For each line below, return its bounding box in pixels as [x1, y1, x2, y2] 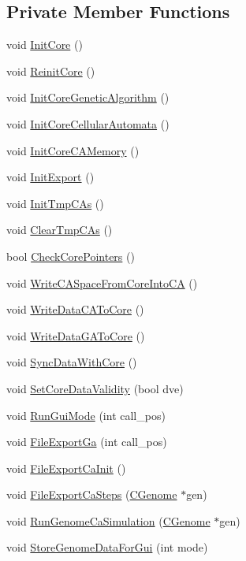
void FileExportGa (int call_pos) [6, 433, 167, 450]
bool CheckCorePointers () [6, 247, 135, 264]
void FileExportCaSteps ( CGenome [6, 486, 177, 503]
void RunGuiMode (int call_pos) [6, 407, 166, 423]
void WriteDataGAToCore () [6, 327, 145, 344]
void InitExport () [6, 169, 95, 185]
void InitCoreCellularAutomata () [6, 115, 170, 132]
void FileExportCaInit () [6, 459, 126, 476]
